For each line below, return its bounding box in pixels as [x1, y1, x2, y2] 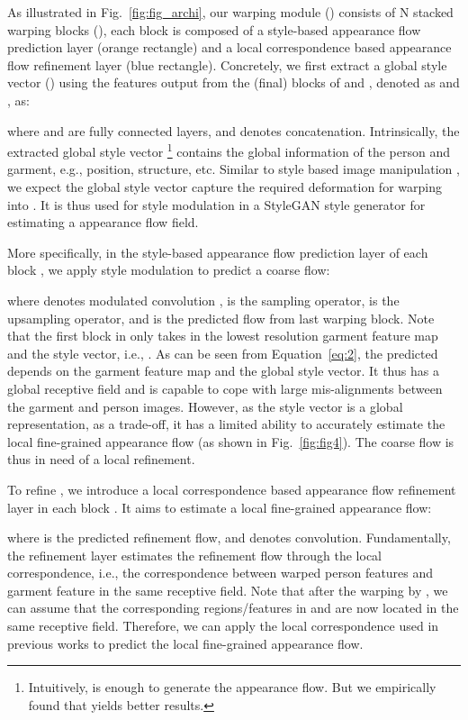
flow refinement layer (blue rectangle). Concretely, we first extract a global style [7, 55, 447, 74]
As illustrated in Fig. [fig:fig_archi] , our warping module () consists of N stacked [7, 3, 454, 21]
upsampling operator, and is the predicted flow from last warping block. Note [7, 308, 435, 327]
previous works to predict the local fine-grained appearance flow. [7, 633, 364, 652]
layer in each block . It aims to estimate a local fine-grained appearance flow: [7, 497, 432, 516]
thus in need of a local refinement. [7, 450, 195, 469]
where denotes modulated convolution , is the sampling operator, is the [7, 290, 400, 309]
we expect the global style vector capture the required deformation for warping [7, 178, 442, 196]
